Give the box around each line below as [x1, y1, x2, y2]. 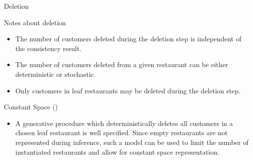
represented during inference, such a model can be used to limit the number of [15, 137, 249, 147]
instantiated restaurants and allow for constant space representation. [15, 146, 219, 157]
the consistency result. [15, 43, 82, 53]
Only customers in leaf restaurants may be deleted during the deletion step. [15, 85, 241, 95]
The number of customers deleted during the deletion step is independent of [15, 34, 241, 44]
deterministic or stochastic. [15, 69, 96, 79]
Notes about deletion [4, 17, 66, 27]
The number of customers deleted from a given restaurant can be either [15, 59, 228, 70]
